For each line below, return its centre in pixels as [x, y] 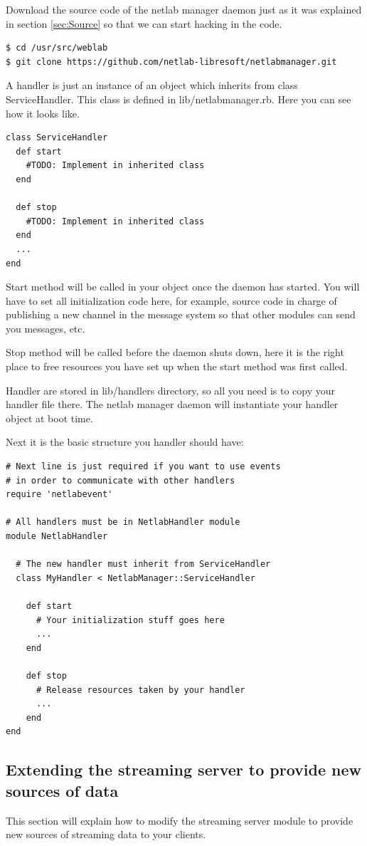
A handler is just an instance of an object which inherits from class [152, 85]
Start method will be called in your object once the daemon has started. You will [183, 287]
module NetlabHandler [57, 536]
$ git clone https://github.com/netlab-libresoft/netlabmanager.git [171, 62]
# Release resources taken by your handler [140, 690]
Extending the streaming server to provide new [183, 769]
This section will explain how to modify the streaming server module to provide [180, 820]
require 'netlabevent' [59, 495]
